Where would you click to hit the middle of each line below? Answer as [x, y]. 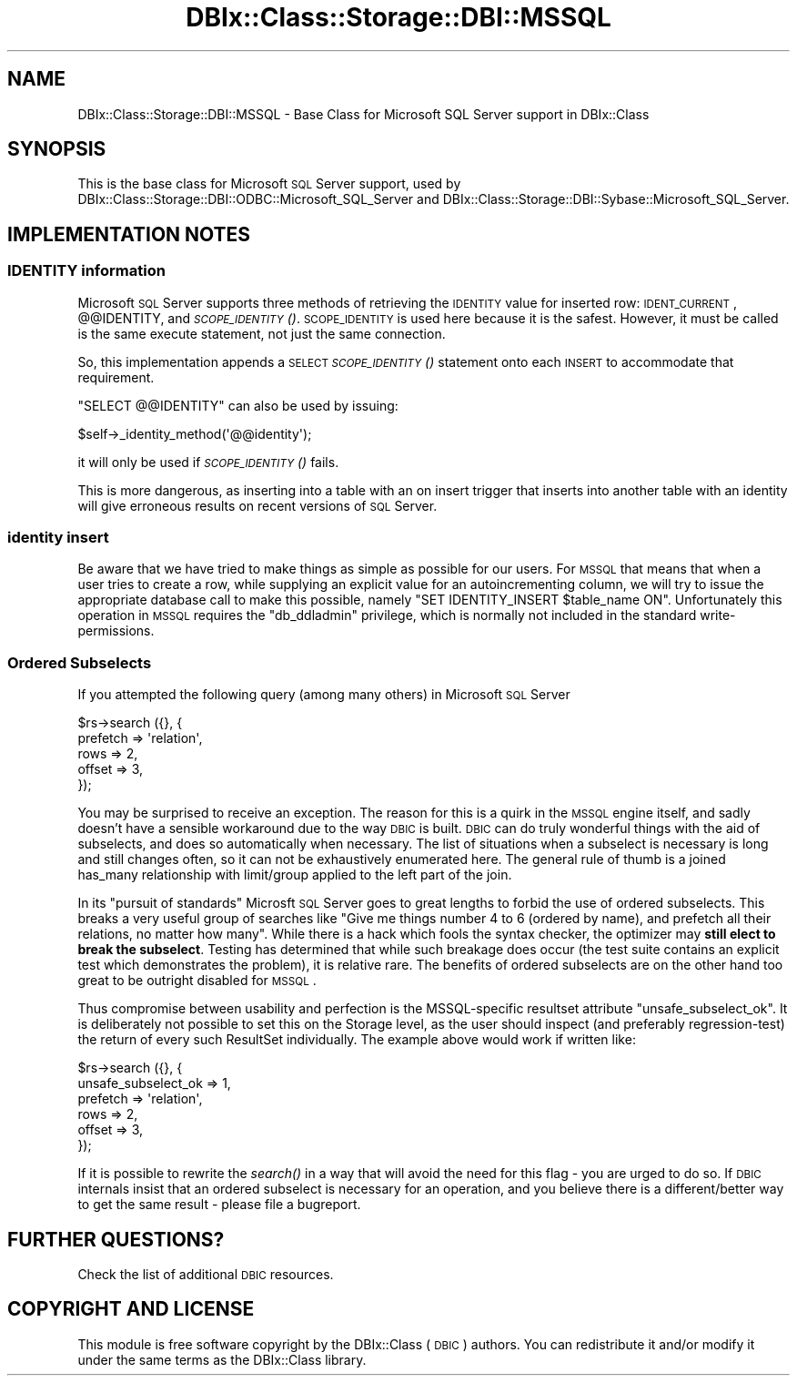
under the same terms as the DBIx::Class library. [222, 1359]
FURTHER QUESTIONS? [116, 1239]
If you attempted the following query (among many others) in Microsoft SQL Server [324, 695]
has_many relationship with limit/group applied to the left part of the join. [295, 875]
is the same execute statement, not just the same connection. [262, 333]
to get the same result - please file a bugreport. [219, 1205]
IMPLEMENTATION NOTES [129, 234]
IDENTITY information [86, 271]
